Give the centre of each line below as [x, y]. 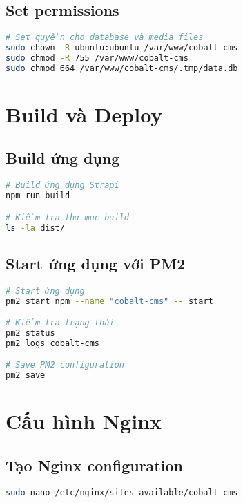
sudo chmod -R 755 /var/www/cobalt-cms [97, 58]
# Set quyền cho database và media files [105, 38]
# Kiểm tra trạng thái [60, 323]
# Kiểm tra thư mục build [67, 217]
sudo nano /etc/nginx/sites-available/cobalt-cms [122, 492]
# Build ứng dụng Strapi [62, 186]
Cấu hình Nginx [84, 421]
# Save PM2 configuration [65, 365]
